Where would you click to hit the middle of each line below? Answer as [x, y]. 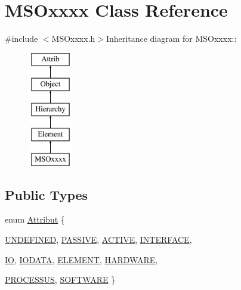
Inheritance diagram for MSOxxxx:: [171, 38]
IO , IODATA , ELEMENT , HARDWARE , [81, 259]
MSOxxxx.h [73, 38]
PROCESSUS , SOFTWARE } [60, 280]
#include [21, 38]
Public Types [47, 194]
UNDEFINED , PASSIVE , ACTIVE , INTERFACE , [98, 240]
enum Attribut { [35, 219]
